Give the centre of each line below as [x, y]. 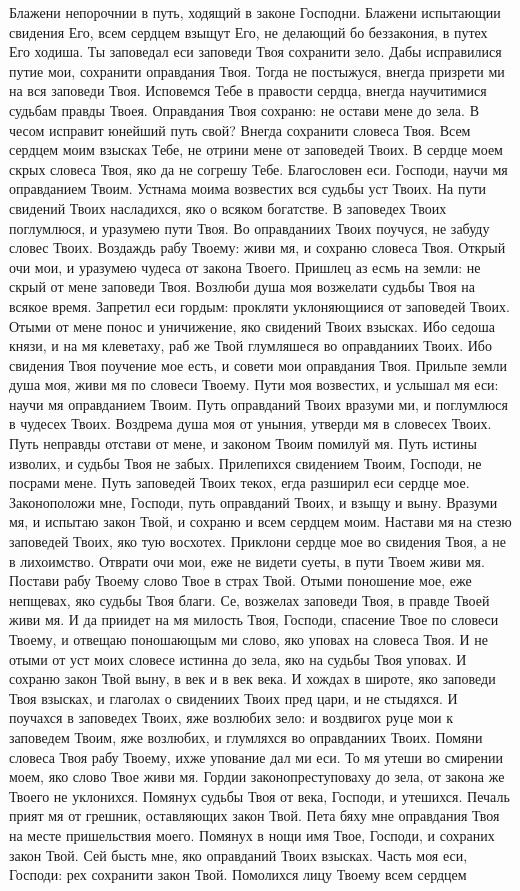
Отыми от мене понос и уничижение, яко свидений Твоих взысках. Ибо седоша [252, 325]
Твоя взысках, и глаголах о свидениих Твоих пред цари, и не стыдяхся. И [233, 697]
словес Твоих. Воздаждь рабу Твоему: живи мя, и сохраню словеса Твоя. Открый [257, 247]
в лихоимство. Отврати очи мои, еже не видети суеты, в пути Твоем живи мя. [247, 560]
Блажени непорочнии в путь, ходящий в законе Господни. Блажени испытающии [255, 12]
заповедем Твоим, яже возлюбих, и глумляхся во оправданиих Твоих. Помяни [246, 736]
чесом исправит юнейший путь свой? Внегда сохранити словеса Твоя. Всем [240, 129]
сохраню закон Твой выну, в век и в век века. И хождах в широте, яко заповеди [252, 678]
